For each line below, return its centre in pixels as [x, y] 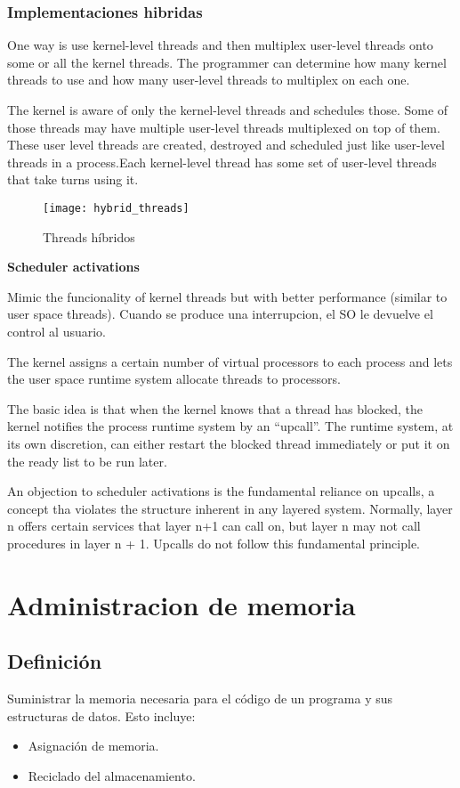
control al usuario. [57, 331]
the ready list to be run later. [87, 461]
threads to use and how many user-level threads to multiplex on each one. [209, 80]
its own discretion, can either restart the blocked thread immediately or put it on [229, 443]
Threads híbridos [89, 236]
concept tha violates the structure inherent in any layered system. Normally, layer [230, 508]
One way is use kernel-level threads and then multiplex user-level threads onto [220, 45]
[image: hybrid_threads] [116, 208]
